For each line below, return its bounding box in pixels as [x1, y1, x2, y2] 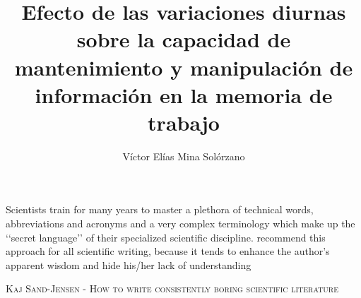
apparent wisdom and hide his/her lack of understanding [6, 257, 251, 272]
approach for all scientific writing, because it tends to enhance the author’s [6, 244, 330, 258]
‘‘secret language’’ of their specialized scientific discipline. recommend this [6, 230, 326, 244]
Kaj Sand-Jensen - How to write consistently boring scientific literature [6, 281, 338, 296]
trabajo [148, 107, 220, 136]
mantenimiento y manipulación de [14, 52, 353, 81]
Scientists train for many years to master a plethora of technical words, [6, 202, 314, 217]
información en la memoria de [35, 80, 333, 109]
